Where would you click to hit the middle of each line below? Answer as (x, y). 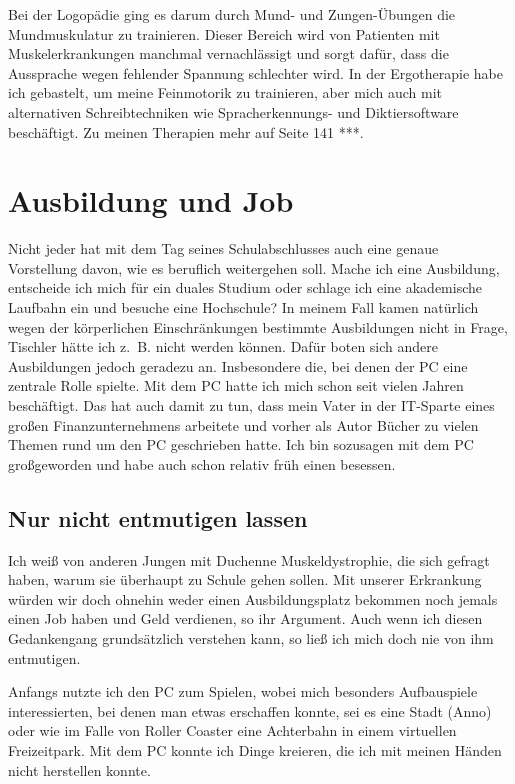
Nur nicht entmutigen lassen (158, 517)
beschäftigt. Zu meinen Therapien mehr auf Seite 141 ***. (186, 131)
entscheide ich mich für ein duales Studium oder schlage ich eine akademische (245, 287)
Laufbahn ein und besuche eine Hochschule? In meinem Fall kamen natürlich (243, 307)
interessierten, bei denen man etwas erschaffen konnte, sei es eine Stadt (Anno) (250, 710)
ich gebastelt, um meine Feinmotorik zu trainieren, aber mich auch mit (225, 92)
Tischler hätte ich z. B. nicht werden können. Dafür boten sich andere (223, 346)
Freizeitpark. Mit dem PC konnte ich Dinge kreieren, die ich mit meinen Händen (255, 749)
